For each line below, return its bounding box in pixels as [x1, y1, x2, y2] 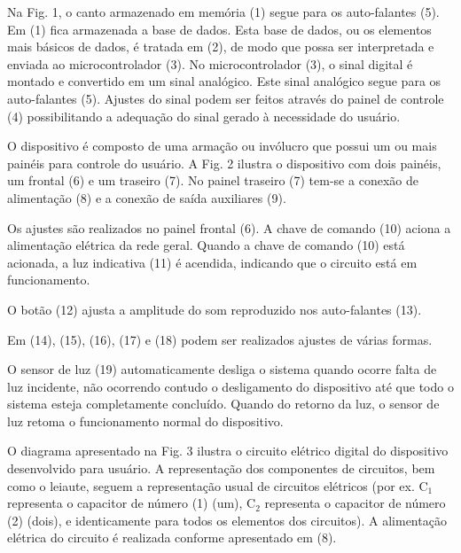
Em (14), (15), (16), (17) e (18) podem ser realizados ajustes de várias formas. [7, 330, 433, 348]
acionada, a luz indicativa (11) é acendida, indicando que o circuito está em [7, 253, 418, 271]
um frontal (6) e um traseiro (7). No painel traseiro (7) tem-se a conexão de [7, 171, 418, 190]
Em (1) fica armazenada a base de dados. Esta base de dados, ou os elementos [7, 19, 432, 38]
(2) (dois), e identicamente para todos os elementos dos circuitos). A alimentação [7, 510, 447, 529]
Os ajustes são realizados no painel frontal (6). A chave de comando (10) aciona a [7, 218, 451, 237]
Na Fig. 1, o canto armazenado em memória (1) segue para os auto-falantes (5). [7, 3, 440, 20]
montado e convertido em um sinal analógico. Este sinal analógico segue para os [7, 72, 441, 90]
